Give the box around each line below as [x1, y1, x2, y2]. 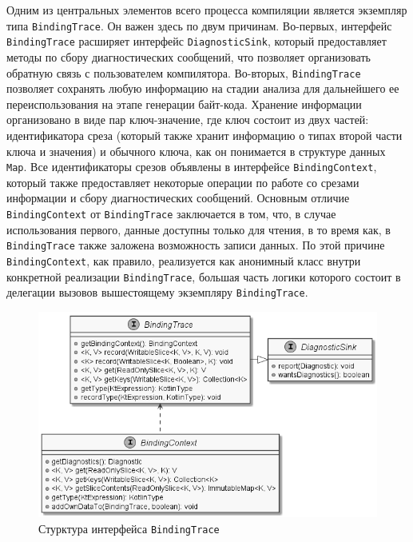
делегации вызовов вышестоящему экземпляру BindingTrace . [6, 284, 308, 301]
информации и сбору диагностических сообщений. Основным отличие [6, 189, 350, 206]
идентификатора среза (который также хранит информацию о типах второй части [6, 126, 403, 143]
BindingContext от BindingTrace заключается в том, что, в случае [6, 205, 336, 221]
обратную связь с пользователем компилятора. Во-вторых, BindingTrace [6, 64, 361, 81]
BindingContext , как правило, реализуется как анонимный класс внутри [6, 252, 361, 269]
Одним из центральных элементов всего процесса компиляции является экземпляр [6, 2, 407, 18]
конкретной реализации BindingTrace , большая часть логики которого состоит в [6, 268, 401, 285]
